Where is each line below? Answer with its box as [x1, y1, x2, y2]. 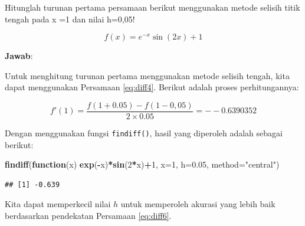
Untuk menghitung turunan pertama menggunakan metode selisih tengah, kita [5, 69, 290, 81]
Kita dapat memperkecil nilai [5, 198, 111, 210]
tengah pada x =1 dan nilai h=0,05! [5, 12, 135, 25]
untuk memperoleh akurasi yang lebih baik [120, 198, 276, 210]
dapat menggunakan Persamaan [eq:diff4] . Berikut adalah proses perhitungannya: [5, 81, 299, 93]
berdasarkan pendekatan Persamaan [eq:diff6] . [5, 209, 172, 222]
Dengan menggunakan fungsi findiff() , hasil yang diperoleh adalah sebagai [5, 127, 283, 139]
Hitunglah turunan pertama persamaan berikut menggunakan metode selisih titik [5, 1, 300, 13]
